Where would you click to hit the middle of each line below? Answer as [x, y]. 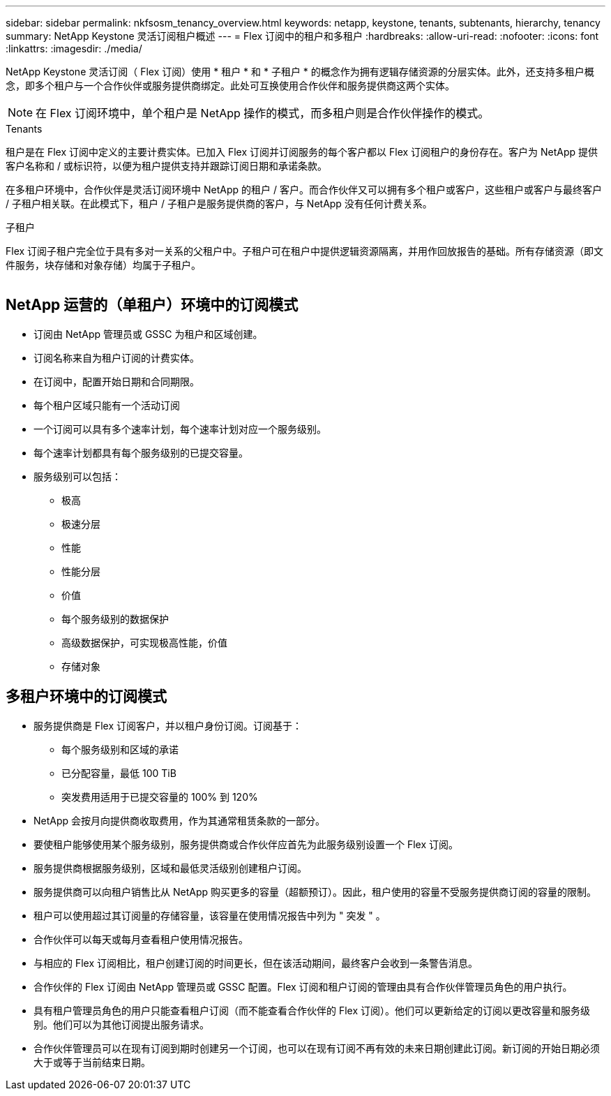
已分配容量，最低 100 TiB [119, 773]
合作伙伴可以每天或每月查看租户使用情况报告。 [141, 939]
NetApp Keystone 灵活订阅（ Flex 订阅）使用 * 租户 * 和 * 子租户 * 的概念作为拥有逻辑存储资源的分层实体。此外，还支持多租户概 [300, 72]
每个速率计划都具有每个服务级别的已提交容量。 [141, 452]
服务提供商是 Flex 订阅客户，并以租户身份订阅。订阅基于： [168, 725]
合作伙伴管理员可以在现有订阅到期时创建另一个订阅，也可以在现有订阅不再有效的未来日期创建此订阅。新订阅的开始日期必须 [317, 1048]
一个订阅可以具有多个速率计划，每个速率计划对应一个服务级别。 [180, 429]
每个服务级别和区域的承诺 [120, 749]
